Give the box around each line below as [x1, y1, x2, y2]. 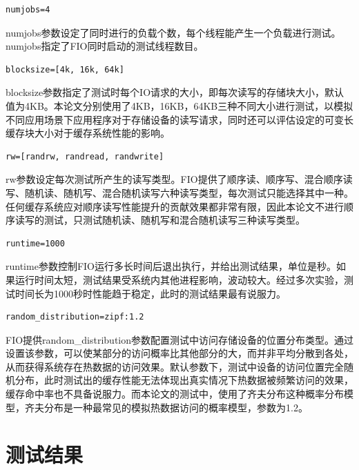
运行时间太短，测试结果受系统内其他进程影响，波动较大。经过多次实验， [14, 272, 344, 286]
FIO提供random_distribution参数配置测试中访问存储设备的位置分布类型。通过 [6, 332, 354, 346]
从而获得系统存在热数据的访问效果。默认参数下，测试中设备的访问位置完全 [6, 359, 344, 373]
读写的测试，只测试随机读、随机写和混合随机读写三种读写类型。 [14, 213, 305, 227]
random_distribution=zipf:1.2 [6, 312, 144, 322]
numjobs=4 [6, 5, 50, 14]
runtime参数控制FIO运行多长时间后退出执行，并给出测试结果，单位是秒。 [6, 259, 336, 273]
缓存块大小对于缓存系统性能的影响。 [6, 126, 170, 140]
